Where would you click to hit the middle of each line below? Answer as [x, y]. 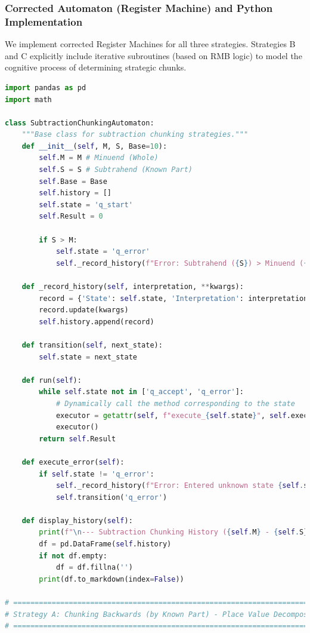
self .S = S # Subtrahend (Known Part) [116, 170]
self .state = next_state [88, 357]
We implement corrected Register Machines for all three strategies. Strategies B [150, 44]
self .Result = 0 [71, 216]
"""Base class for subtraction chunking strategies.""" [135, 135]
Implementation [44, 21]
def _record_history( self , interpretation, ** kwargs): [133, 287]
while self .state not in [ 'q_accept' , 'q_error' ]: [142, 392]
